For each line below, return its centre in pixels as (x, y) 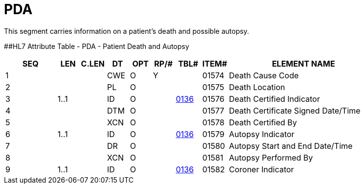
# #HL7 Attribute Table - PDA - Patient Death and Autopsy (97, 46)
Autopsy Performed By (271, 157)
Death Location (257, 87)
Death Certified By (263, 122)
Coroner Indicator (261, 169)
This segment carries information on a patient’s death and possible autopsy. (127, 31)
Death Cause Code (264, 75)
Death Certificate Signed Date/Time (295, 110)
